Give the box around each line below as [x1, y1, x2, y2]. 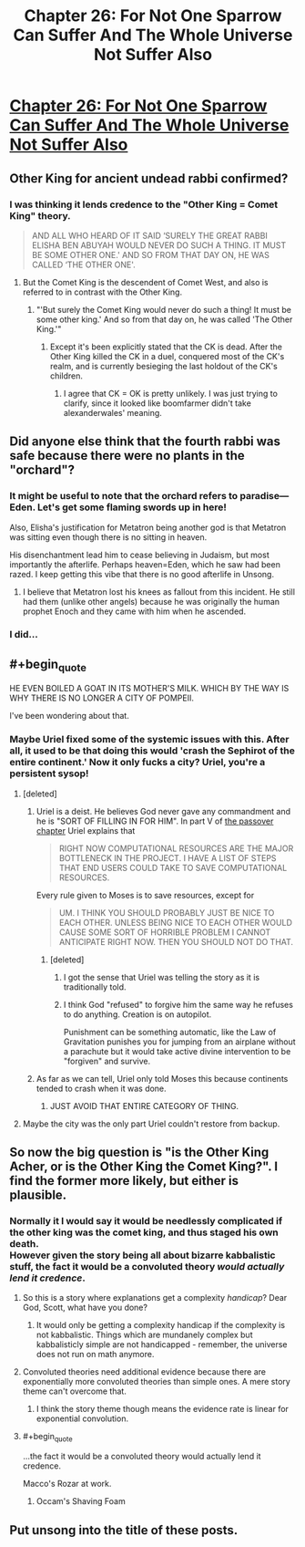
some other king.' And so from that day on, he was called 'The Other [36, 314, 293, 325]
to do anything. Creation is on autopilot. [63, 1009, 212, 1020]
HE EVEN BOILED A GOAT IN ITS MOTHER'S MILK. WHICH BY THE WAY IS [9, 683, 290, 694]
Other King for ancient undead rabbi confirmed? [9, 171, 289, 186]
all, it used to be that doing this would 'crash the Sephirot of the [9, 744, 296, 757]
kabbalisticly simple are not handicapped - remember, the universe [36, 1339, 289, 1350]
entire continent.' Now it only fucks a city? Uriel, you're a [9, 756, 266, 769]
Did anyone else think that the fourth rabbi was [9, 434, 280, 450]
